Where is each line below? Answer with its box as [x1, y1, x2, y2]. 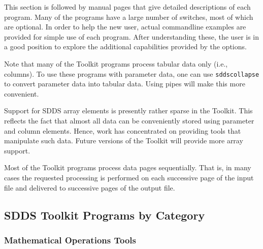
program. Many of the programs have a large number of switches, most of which [4, 11, 253, 22]
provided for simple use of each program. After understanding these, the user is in [4, 31, 259, 42]
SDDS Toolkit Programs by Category [4, 207, 205, 223]
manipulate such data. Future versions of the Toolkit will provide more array [4, 135, 243, 146]
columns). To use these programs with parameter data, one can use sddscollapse [4, 68, 259, 79]
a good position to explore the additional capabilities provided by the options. [4, 41, 247, 52]
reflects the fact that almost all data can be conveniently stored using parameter [4, 115, 254, 126]
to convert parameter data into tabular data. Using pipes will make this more [4, 78, 245, 89]
